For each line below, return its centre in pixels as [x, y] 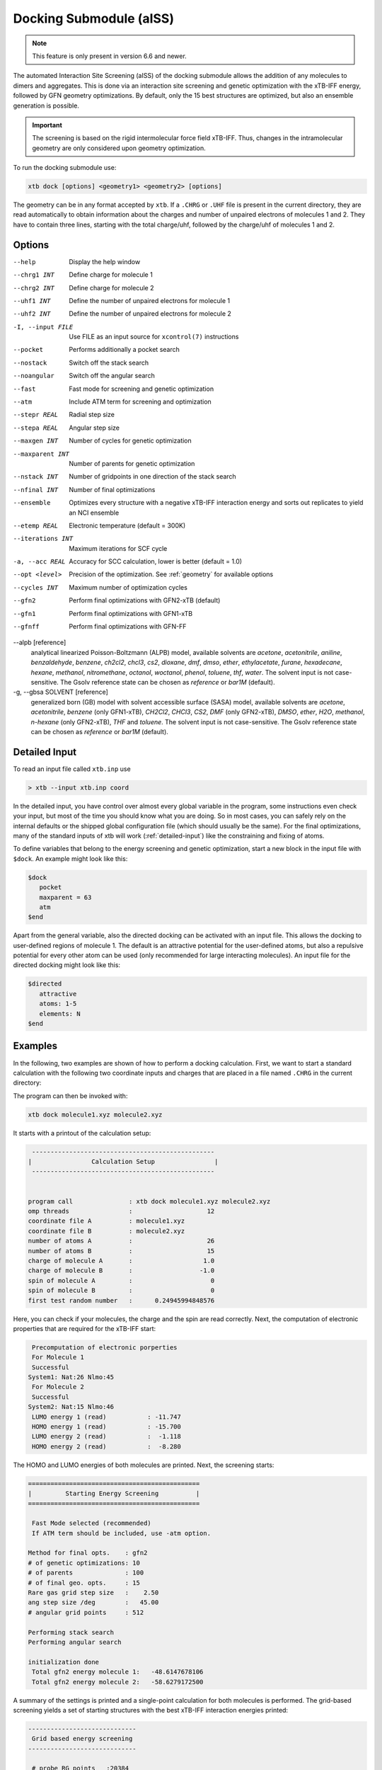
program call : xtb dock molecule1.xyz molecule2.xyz [149, 1201]
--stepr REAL [36, 415]
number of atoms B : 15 [121, 1251]
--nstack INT [36, 477]
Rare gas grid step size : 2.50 [93, 1593]
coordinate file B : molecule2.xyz [106, 1231]
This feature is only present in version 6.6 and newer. [109, 56]
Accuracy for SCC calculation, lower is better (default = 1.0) [156, 561]
